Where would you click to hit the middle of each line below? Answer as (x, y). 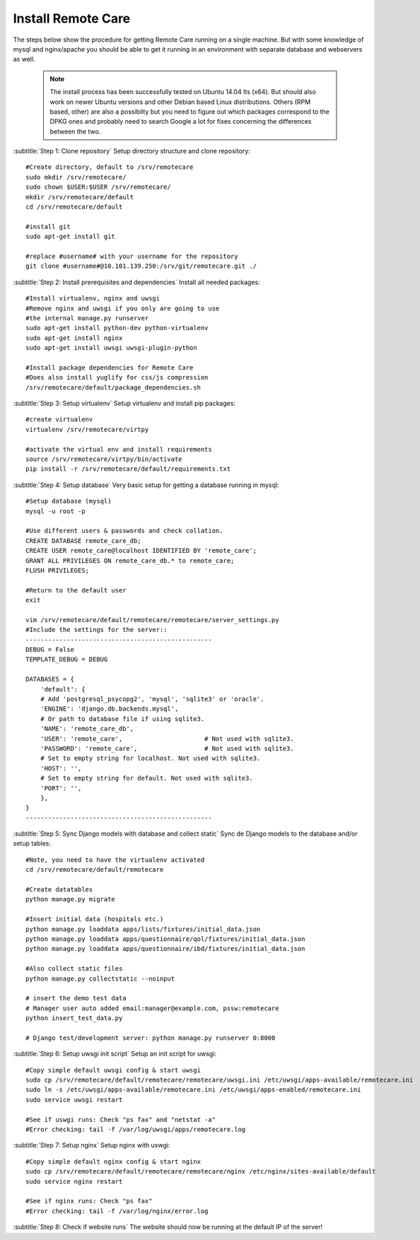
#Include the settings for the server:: (97, 630)
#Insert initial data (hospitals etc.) (95, 919)
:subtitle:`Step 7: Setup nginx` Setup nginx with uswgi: (92, 1145)
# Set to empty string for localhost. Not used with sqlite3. (150, 759)
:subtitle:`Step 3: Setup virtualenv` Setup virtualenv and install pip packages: (124, 404)
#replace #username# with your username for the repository (132, 256)
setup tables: (32, 843)
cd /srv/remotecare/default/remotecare (95, 870)
